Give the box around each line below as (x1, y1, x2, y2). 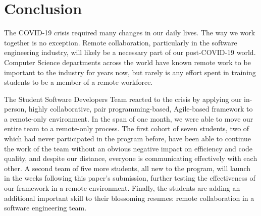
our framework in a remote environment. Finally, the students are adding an (4, 183, 240, 193)
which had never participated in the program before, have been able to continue (4, 133, 251, 144)
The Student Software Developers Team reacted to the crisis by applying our (4, 93, 242, 104)
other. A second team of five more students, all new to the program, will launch (4, 163, 251, 173)
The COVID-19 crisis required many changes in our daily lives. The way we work (4, 27, 255, 38)
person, (4, 103, 27, 114)
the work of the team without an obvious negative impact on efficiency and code (4, 143, 253, 153)
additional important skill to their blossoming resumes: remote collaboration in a (4, 192, 254, 203)
